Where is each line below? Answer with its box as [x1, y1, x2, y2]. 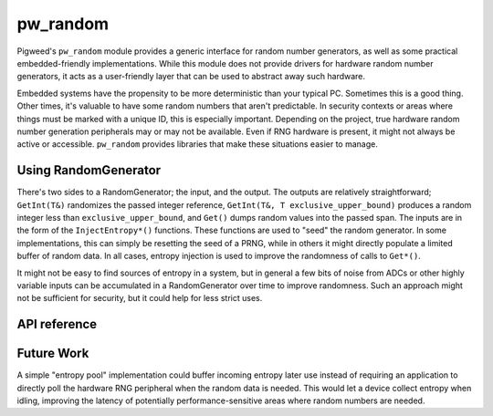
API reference [16, 317, 98, 332]
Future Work [16, 346, 89, 361]
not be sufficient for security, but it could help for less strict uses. [16, 293, 263, 304]
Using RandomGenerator [16, 162, 162, 178]
